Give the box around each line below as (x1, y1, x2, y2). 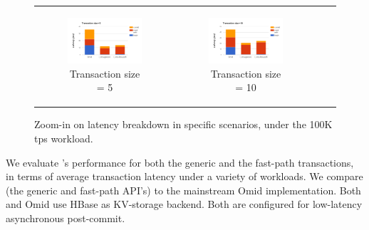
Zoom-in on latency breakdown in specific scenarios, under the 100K (34, 117, 333, 132)
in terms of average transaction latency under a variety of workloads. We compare (6, 169, 363, 184)
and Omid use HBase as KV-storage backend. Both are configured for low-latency (6, 197, 363, 211)
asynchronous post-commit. (6, 210, 125, 225)
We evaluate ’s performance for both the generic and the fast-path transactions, (6, 155, 354, 169)
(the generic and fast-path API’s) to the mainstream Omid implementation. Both (6, 182, 361, 197)
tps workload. (34, 130, 93, 145)
